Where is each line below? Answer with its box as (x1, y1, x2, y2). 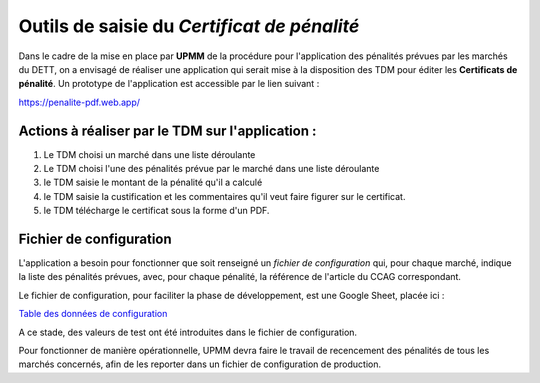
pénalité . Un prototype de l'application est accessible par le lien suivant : (18, 78, 320, 90)
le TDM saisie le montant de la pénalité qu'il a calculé (43, 176, 263, 189)
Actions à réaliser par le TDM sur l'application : (18, 122, 317, 139)
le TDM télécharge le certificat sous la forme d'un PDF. (43, 205, 270, 217)
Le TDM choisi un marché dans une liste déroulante (43, 148, 256, 160)
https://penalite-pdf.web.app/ (18, 96, 140, 108)
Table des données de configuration (18, 308, 168, 320)
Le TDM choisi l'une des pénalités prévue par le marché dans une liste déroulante (43, 163, 380, 175)
